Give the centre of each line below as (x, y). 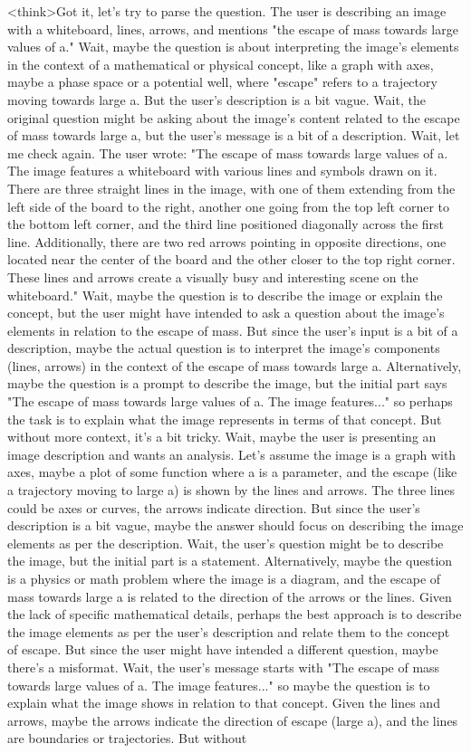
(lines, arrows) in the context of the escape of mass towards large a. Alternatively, (235, 365)
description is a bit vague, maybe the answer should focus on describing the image (235, 525)
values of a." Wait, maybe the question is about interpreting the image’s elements (233, 47)
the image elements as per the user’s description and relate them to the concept (229, 631)
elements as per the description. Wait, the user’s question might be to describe (226, 543)
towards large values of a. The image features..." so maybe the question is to (219, 685)
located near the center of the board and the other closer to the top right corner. (231, 259)
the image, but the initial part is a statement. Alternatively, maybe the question (230, 561)
